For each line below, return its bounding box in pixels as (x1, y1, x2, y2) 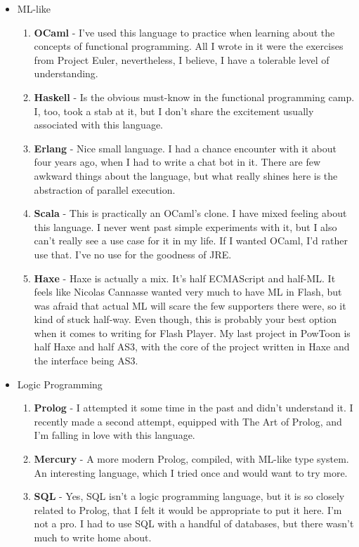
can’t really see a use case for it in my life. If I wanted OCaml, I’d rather (34, 233, 348, 248)
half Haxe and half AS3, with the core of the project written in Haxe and (34, 339, 350, 354)
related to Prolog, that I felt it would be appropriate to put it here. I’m (34, 502, 342, 517)
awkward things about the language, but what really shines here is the (34, 168, 338, 183)
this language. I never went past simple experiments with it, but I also (34, 219, 337, 234)
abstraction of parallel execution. (34, 182, 176, 197)
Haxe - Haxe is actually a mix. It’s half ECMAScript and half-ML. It (34, 270, 336, 285)
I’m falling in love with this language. (34, 428, 195, 442)
